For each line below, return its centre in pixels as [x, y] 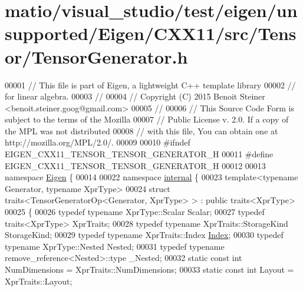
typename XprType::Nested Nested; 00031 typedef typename [115, 246]
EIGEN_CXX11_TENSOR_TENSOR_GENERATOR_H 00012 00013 [135, 165]
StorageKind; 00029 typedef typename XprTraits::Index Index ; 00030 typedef [144, 235]
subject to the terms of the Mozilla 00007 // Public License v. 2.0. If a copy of [147, 119]
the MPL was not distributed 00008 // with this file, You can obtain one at [141, 130]
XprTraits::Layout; [39, 281]
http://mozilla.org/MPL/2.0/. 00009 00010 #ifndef [98, 142]
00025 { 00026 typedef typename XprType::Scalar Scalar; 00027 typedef [135, 212]
